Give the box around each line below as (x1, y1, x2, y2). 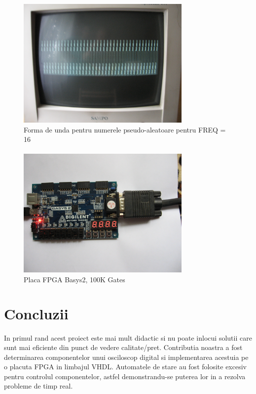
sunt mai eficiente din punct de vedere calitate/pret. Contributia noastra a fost (4, 342, 243, 352)
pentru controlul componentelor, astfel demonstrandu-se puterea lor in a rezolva (4, 371, 246, 381)
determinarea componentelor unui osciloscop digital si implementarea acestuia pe (4, 351, 249, 362)
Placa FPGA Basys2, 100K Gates (24, 274, 125, 284)
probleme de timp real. (4, 381, 73, 391)
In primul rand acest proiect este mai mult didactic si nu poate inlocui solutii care (4, 332, 252, 343)
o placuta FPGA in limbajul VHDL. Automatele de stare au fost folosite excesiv (4, 361, 247, 372)
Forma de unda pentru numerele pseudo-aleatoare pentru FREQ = (24, 124, 226, 134)
